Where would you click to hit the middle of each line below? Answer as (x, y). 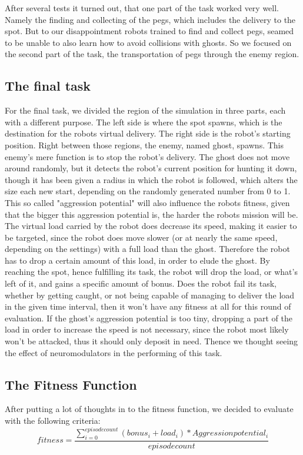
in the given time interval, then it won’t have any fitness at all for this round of (148, 306)
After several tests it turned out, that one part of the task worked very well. (142, 8)
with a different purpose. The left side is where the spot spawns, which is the (144, 122)
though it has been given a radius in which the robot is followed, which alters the (151, 179)
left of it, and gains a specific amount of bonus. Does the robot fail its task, (141, 283)
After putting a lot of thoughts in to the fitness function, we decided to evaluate (149, 409)
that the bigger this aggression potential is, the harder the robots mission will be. (151, 214)
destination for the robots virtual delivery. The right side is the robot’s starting (148, 133)
